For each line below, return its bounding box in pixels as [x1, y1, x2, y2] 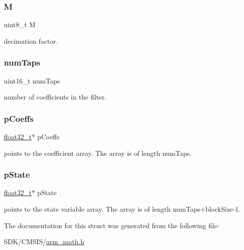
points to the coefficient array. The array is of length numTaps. [4, 148, 192, 158]
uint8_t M [4, 19, 35, 30]
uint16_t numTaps [4, 75, 60, 85]
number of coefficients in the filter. [4, 92, 106, 102]
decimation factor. [4, 35, 58, 46]
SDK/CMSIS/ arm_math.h [4, 236, 85, 247]
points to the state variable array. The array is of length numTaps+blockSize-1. [4, 204, 241, 214]
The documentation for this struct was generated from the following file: [4, 220, 219, 230]
